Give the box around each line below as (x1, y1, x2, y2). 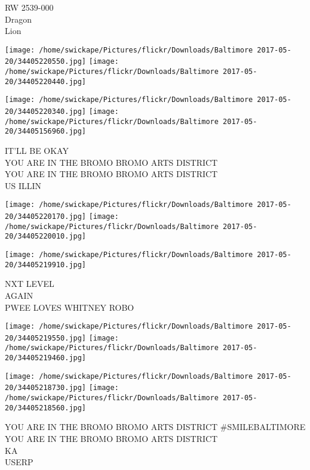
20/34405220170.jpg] (5, 212, 87, 221)
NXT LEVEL (5, 277, 54, 290)
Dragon (5, 13, 32, 25)
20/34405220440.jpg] (5, 77, 87, 86)
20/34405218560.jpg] (5, 403, 87, 412)
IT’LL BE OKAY (5, 144, 69, 157)
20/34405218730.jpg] (5, 384, 87, 392)
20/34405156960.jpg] (5, 127, 87, 136)
